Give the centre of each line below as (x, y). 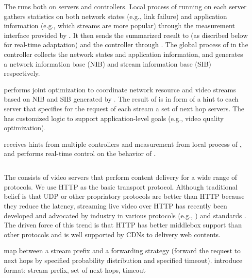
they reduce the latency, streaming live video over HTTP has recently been (116, 206)
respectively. (22, 73)
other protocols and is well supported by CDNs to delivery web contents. (112, 234)
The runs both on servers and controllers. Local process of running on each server (125, 6)
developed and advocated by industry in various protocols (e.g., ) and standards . (125, 215)
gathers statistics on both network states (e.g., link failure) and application (116, 16)
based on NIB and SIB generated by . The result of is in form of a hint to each (121, 99)
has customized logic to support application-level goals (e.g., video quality (114, 118)
